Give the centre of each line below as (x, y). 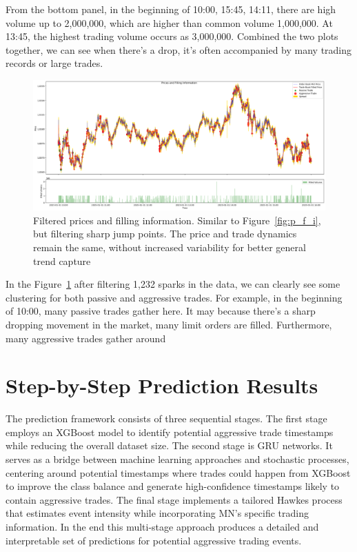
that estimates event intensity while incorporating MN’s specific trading (157, 513)
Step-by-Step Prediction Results (162, 385)
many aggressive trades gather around (86, 338)
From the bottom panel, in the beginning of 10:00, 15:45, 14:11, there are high (171, 9)
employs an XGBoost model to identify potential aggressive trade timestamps (170, 432)
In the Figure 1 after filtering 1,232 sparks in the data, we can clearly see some (173, 284)
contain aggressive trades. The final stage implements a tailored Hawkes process (174, 499)
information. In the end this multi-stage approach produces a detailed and (162, 526)
